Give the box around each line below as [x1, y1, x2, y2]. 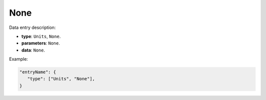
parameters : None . [21, 40, 60, 46]
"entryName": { [19, 69, 56, 75]
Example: [9, 56, 28, 62]
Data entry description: [9, 25, 56, 30]
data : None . [21, 47, 45, 53]
